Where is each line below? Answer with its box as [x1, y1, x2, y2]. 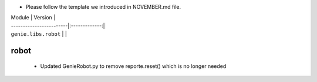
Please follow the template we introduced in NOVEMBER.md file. [25, 4, 181, 10]
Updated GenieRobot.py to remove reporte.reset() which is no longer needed [40, 62, 227, 70]
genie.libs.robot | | [11, 30, 68, 37]
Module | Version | [11, 14, 56, 21]
